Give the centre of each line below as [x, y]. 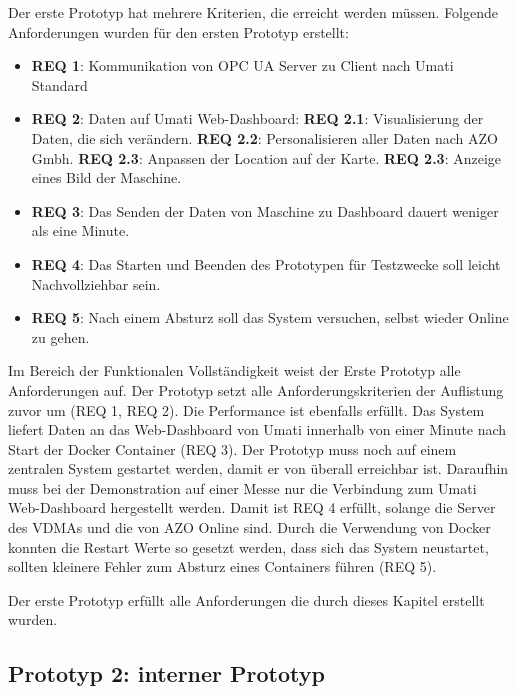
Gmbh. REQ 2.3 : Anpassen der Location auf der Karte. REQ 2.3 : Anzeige [266, 157]
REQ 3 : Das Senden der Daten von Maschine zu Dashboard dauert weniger [265, 210]
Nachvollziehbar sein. [96, 283]
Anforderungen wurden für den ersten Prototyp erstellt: [178, 31]
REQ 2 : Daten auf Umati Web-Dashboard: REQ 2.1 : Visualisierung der [257, 118]
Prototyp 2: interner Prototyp [166, 673]
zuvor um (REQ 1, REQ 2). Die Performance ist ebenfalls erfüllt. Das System [246, 409]
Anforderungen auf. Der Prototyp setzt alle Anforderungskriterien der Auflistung [256, 389]
